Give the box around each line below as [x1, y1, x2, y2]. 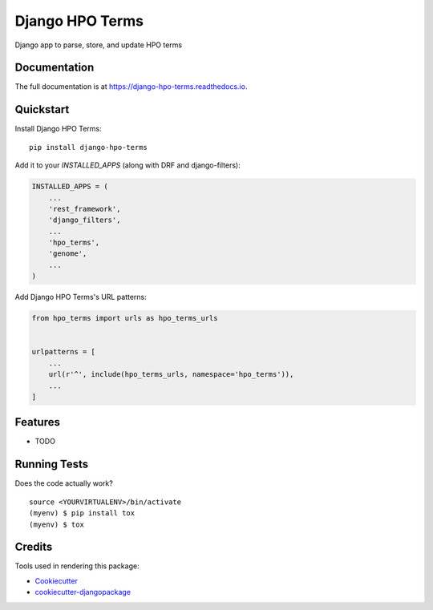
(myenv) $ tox [29, 519, 84, 529]
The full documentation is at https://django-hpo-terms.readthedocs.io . [14, 82, 248, 91]
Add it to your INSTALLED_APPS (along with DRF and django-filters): [14, 160, 241, 170]
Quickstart [14, 103, 70, 116]
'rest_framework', [48, 204, 121, 213]
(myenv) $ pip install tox [29, 509, 136, 518]
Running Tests [14, 458, 88, 471]
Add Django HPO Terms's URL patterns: [14, 293, 148, 302]
